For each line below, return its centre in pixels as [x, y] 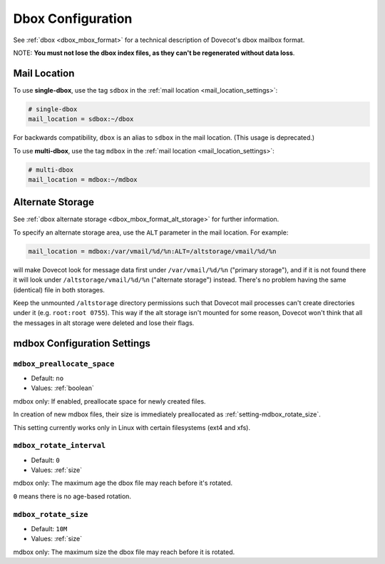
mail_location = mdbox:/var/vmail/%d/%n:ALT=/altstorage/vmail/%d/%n [152, 251]
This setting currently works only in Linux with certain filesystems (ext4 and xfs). [132, 427]
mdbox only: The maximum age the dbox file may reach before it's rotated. [123, 483]
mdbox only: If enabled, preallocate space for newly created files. [109, 401]
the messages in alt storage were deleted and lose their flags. [104, 323]
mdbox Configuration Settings [82, 343]
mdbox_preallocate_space [64, 364]
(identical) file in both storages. [59, 289]
